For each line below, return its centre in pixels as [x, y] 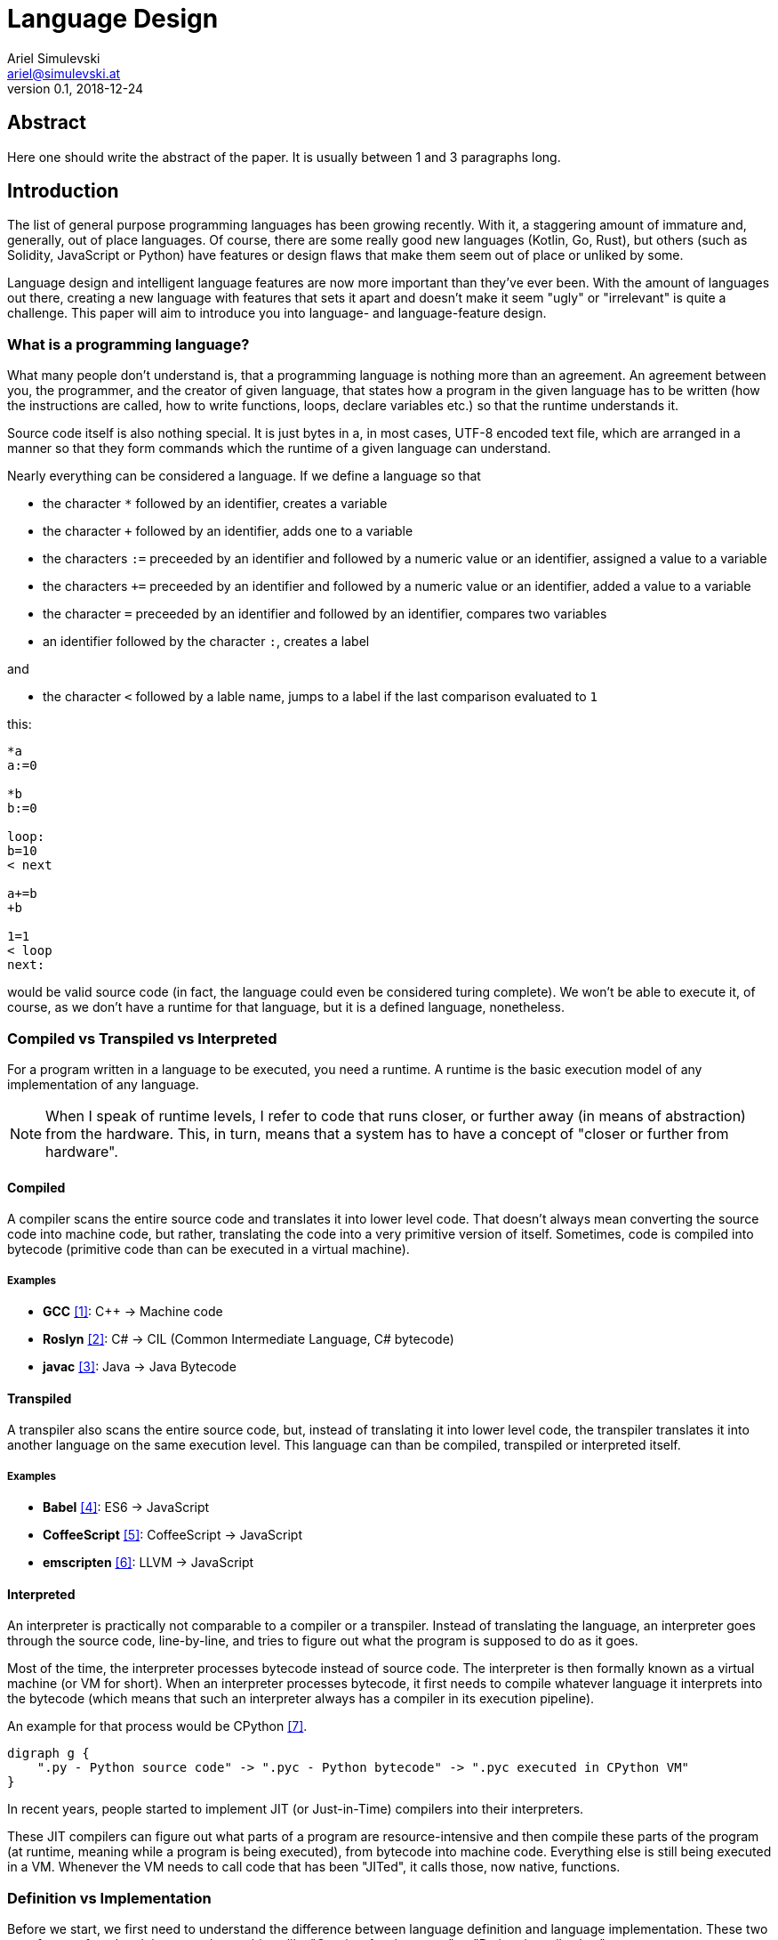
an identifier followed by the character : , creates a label [206, 642]
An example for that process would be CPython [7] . [157, 1726]
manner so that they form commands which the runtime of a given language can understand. [279, 449]
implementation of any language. [103, 1084]
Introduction [63, 191]
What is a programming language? [128, 344]
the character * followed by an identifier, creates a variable [215, 504]
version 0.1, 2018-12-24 [76, 88]
